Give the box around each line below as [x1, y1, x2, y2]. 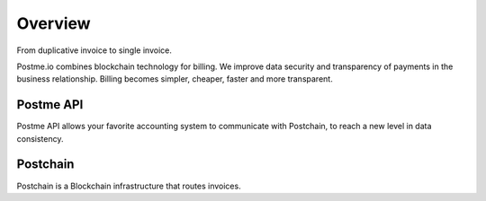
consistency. [16, 133, 64, 144]
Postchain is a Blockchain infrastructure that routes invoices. [16, 180, 242, 191]
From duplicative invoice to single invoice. [16, 45, 173, 56]
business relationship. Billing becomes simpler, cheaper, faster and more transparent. [16, 74, 333, 84]
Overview [16, 13, 91, 33]
